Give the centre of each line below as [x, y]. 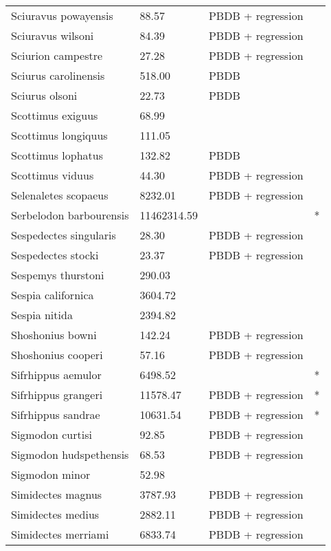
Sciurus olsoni [44, 95]
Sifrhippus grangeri [57, 395]
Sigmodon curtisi [52, 434]
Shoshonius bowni [54, 335]
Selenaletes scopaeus [60, 195]
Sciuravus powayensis [62, 15]
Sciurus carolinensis [58, 75]
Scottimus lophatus [57, 155]
